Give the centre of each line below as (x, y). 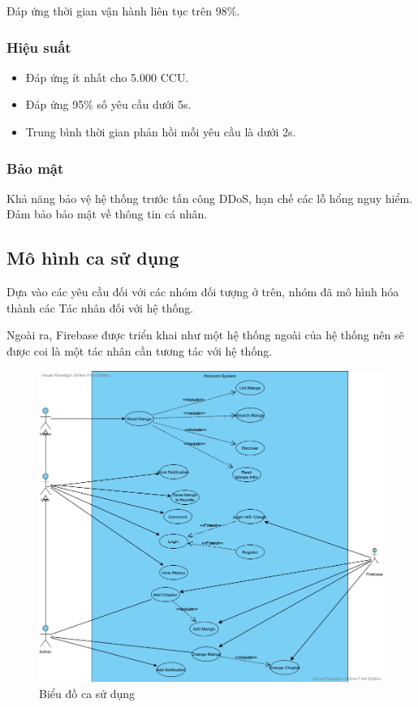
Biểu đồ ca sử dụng (87, 693)
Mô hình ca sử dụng (93, 258)
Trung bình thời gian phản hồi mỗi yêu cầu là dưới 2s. (161, 131)
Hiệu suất (39, 47)
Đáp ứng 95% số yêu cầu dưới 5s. (108, 104)
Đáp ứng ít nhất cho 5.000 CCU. (107, 77)
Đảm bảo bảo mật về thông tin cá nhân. (107, 214)
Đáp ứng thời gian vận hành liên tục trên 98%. (123, 11)
